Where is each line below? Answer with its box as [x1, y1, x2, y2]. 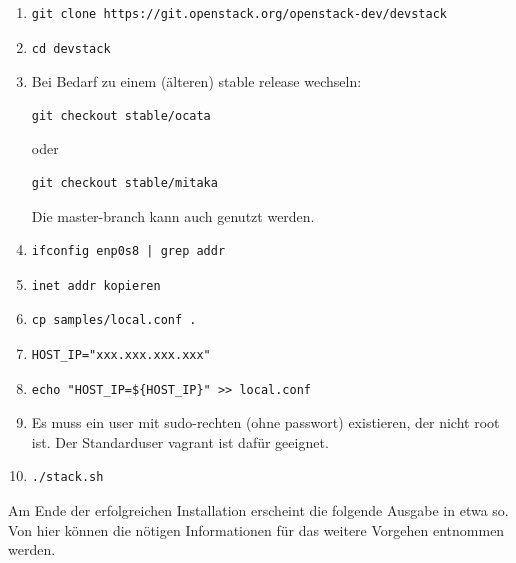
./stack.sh [31, 470, 104, 485]
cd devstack [31, 41, 111, 56]
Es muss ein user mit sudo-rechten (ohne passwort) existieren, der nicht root [31, 412, 500, 433]
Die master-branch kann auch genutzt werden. [31, 205, 315, 226]
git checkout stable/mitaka [31, 175, 218, 190]
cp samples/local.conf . [31, 313, 197, 328]
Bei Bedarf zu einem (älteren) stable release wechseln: [31, 71, 362, 92]
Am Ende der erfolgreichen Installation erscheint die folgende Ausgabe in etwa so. [8, 499, 509, 520]
